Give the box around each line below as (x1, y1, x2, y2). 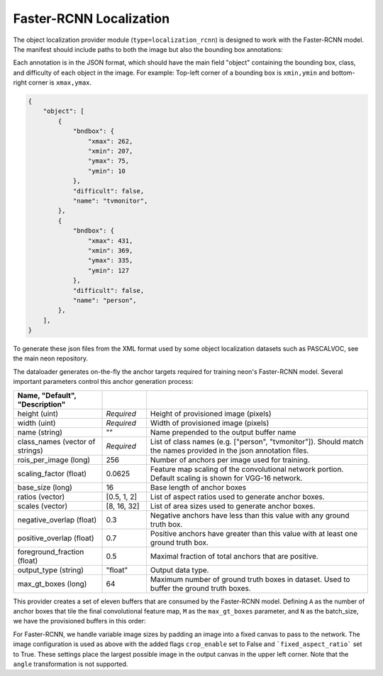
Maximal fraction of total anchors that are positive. (150, 551, 318, 561)
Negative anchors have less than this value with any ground (150, 510, 350, 520)
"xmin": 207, (87, 147, 133, 156)
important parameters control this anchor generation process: (13, 377, 194, 386)
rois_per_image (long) (17, 455, 91, 465)
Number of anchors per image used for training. (150, 455, 310, 465)
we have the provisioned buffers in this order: (13, 617, 146, 626)
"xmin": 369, (87, 246, 133, 254)
